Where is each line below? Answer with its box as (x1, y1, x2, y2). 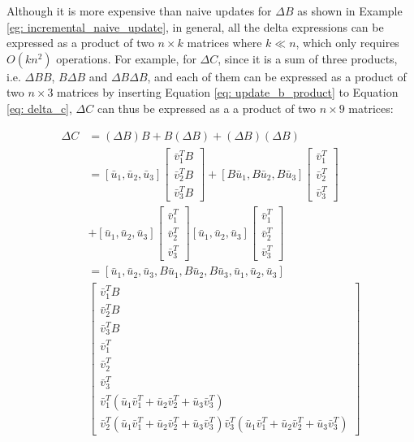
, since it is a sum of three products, (218, 50, 398, 67)
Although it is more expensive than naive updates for (6, 2, 272, 19)
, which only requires (295, 34, 399, 51)
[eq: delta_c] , (6, 99, 72, 116)
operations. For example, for (56, 50, 196, 67)
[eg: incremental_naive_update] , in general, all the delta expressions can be (6, 18, 384, 35)
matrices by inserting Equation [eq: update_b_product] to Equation (57, 84, 399, 101)
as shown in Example (297, 2, 403, 19)
